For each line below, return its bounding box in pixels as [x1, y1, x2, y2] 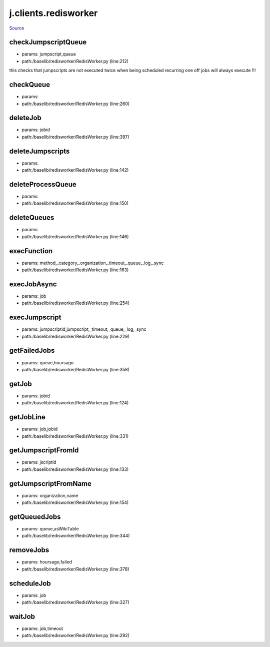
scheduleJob [9, 579, 51, 587]
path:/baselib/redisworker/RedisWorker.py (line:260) [21, 101, 130, 107]
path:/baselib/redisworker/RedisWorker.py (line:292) [21, 632, 130, 638]
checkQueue [9, 81, 50, 89]
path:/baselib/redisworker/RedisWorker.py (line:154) [21, 499, 129, 505]
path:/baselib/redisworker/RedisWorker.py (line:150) [21, 200, 129, 206]
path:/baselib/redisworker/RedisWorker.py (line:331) [21, 433, 129, 439]
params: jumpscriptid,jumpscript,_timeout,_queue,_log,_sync [21, 326, 147, 332]
